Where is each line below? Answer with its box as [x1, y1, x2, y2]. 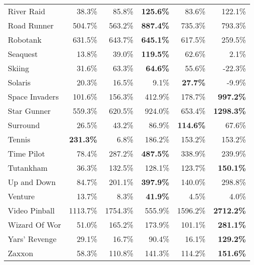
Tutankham [8, 162, 48, 173]
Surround [8, 119, 40, 131]
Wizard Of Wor [8, 219, 61, 230]
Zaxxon [8, 247, 33, 259]
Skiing [8, 62, 29, 74]
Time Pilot [8, 148, 45, 159]
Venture [8, 190, 35, 202]
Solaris [8, 77, 31, 88]
